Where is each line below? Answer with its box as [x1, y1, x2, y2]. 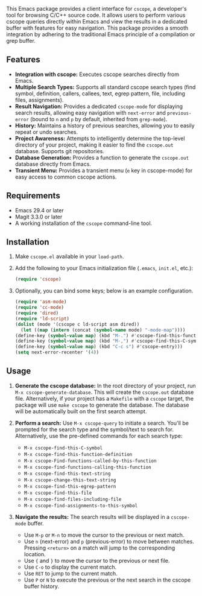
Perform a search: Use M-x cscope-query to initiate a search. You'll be [14, 419, 189, 426]
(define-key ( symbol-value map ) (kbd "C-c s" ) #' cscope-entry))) [14, 344, 183, 350]
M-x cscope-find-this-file [24, 490, 92, 496]
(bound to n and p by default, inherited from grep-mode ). [30, 115, 168, 122]
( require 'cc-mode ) [14, 305, 65, 311]
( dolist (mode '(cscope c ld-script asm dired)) [14, 321, 140, 328]
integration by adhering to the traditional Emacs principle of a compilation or [6, 31, 195, 38]
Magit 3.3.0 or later [14, 213, 63, 220]
